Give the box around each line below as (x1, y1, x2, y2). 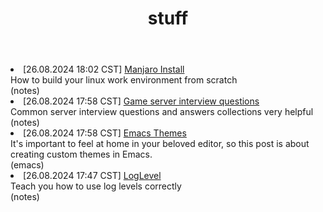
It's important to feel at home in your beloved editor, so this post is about (10, 138, 310, 150)
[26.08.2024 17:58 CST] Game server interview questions (23, 95, 260, 107)
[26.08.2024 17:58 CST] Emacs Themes (23, 127, 187, 139)
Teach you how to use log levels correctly (10, 180, 182, 192)
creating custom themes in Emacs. (10, 148, 153, 161)
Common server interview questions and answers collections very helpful (10, 106, 314, 118)
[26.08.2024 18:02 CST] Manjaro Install (23, 63, 185, 76)
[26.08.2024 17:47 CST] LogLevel (23, 170, 162, 182)
